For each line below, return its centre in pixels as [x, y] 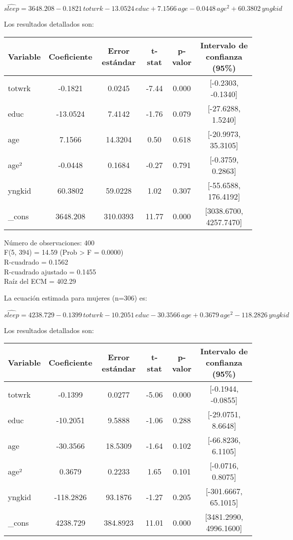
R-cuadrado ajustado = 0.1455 [50, 271]
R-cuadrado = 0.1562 [36, 262]
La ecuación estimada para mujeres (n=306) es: [76, 297]
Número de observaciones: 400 [49, 242]
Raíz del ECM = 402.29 [40, 281]
